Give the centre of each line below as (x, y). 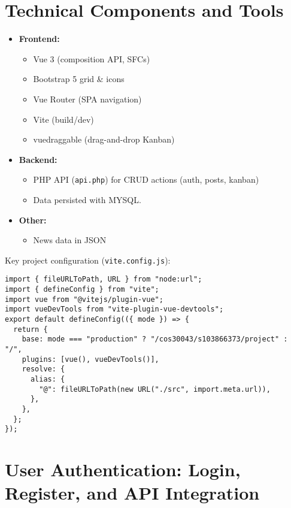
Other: (33, 220)
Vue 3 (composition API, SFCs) (92, 58)
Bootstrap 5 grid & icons (79, 79)
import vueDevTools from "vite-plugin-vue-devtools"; (114, 309)
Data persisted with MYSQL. (87, 199)
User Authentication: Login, (123, 469)
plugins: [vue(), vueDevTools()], (90, 359)
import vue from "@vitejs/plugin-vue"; (84, 299)
